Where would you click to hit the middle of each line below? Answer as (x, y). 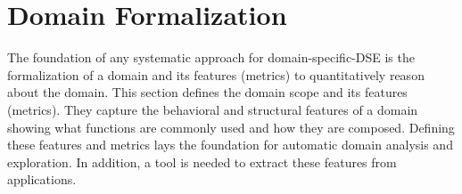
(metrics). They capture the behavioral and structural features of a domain (213, 109)
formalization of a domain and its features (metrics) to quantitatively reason (216, 74)
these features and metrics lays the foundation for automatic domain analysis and (230, 145)
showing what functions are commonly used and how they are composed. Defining (231, 127)
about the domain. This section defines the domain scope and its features (207, 92)
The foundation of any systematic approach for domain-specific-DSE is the (211, 57)
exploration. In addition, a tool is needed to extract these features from (202, 162)
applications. (42, 179)
